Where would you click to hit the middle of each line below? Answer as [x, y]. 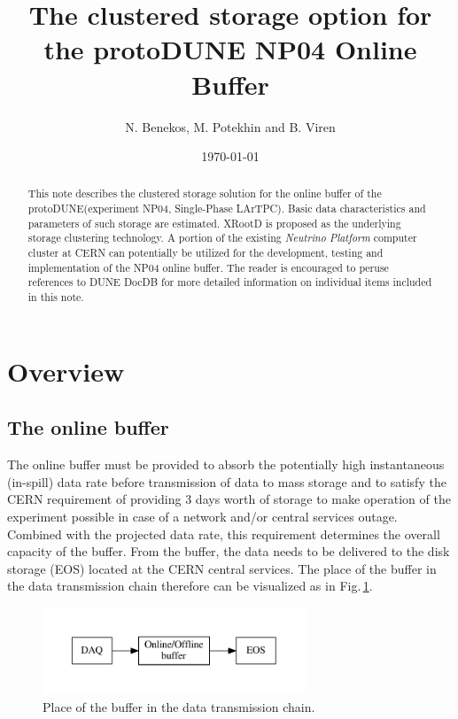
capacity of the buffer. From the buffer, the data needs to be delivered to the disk [229, 551]
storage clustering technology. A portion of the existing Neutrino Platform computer [222, 238]
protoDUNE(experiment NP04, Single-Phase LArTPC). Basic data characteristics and [227, 209]
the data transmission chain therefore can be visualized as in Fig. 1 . [190, 586]
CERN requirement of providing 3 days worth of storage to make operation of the [229, 499]
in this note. [56, 297]
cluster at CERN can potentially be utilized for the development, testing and [206, 253]
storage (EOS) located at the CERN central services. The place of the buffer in [222, 568]
